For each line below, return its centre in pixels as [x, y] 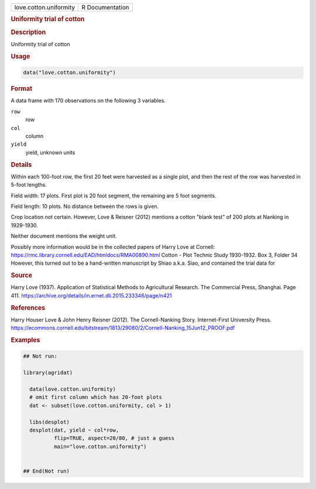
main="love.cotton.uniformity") [100, 446]
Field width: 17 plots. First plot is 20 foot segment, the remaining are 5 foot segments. [114, 196]
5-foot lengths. [29, 185]
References [28, 307]
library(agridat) [48, 373]
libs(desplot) [50, 422]
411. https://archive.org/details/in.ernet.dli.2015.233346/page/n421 [91, 295]
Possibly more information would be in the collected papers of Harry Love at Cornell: [113, 247]
